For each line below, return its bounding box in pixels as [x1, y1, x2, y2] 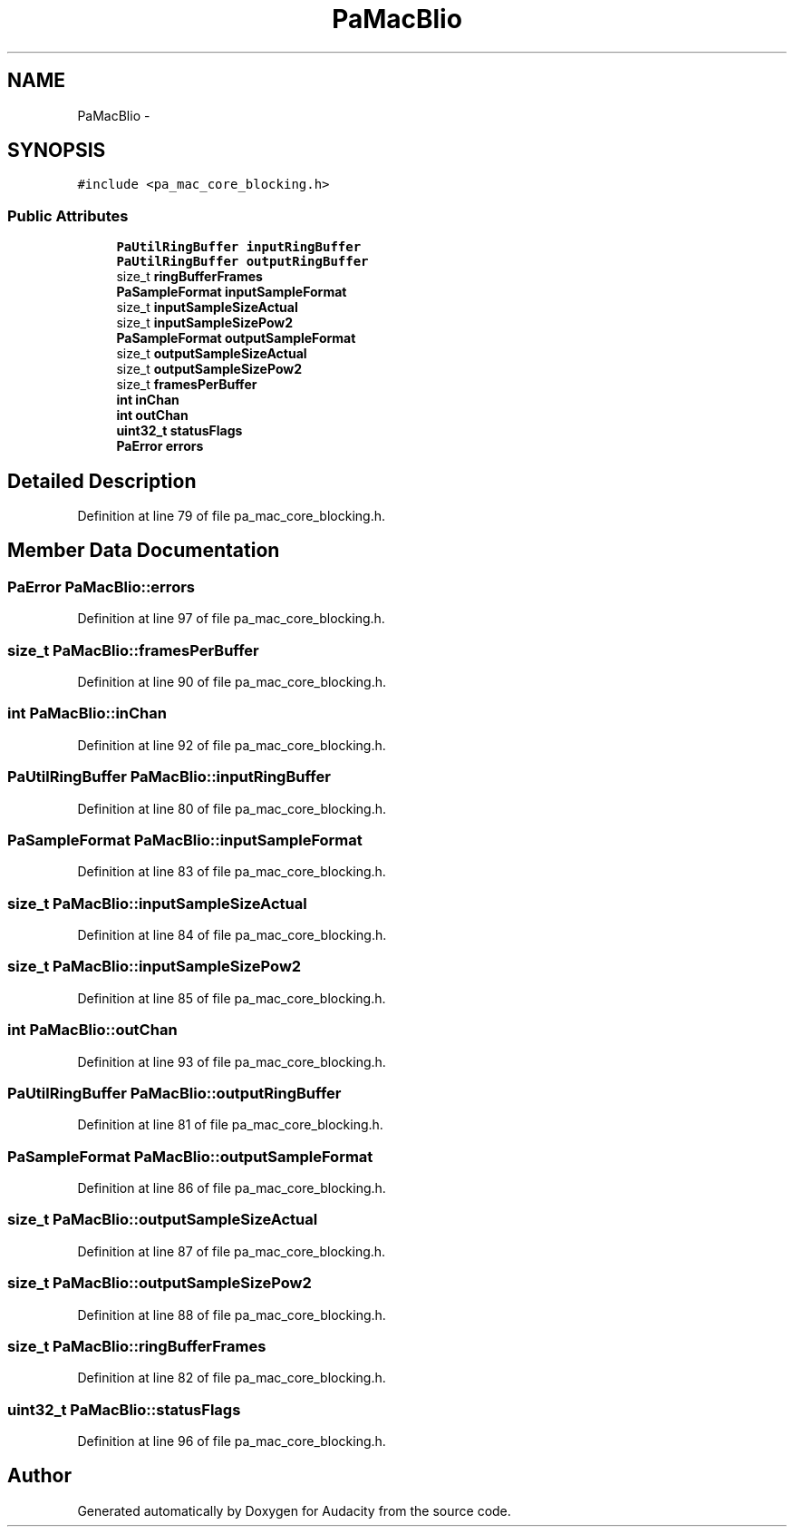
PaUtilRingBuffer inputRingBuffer [116, 239, 362, 255]
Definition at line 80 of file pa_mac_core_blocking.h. [77, 800, 387, 816]
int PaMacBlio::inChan [7, 704, 167, 723]
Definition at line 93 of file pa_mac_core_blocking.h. [77, 1053, 386, 1070]
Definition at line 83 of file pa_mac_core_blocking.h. [77, 864, 386, 880]
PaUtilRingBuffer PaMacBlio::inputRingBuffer [7, 767, 331, 787]
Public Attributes [7, 206, 129, 225]
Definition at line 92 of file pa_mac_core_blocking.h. [77, 737, 386, 753]
